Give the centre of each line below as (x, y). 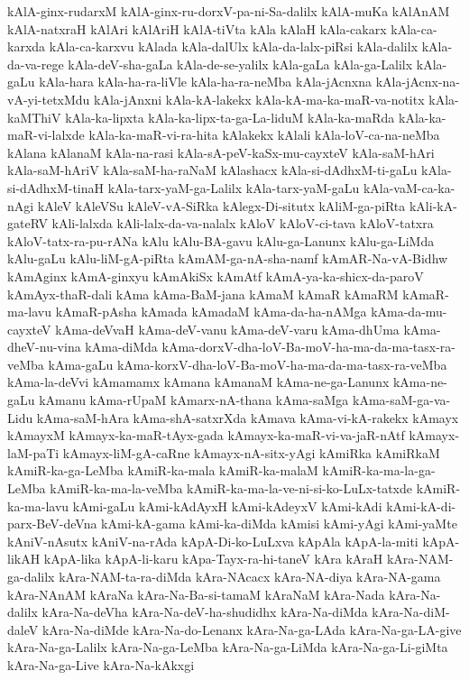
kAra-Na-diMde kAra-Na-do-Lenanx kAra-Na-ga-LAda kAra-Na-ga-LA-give (252, 629)
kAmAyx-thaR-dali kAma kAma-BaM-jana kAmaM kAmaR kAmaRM (203, 294)
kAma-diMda (121, 347)
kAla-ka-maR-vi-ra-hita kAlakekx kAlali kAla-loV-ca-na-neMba (264, 135)
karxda (27, 46)
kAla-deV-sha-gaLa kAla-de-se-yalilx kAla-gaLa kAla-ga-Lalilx (240, 64)
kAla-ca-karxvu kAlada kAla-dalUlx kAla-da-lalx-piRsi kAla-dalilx (234, 46)
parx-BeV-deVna (52, 524)
